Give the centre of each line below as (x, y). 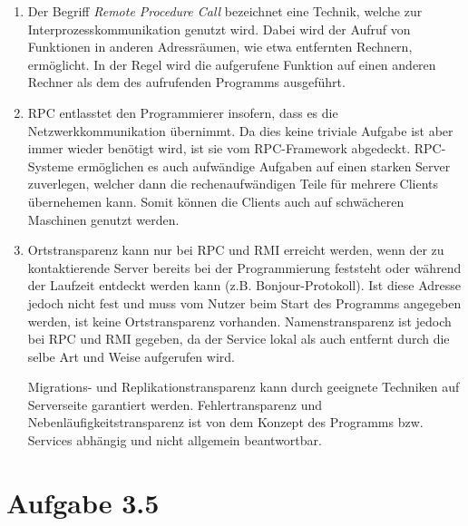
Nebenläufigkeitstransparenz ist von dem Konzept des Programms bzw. (225, 422)
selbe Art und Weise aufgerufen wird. (131, 356)
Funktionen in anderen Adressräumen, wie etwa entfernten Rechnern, (220, 47)
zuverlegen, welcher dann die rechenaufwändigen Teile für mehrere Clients (233, 184)
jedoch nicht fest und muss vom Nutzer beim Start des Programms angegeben (244, 302)
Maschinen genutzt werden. (103, 219)
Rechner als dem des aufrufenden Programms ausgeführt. (186, 82)
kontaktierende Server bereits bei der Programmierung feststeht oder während (244, 267)
